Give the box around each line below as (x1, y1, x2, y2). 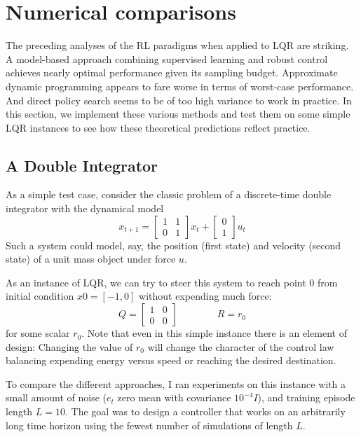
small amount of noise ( (6, 390, 107, 405)
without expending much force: (139, 289, 272, 303)
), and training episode (257, 390, 355, 405)
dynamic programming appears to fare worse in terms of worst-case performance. (6, 78, 354, 93)
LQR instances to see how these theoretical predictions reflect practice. (6, 120, 311, 134)
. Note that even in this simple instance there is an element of (81, 326, 347, 340)
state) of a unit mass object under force (6, 251, 176, 266)
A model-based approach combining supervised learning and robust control (6, 51, 328, 66)
